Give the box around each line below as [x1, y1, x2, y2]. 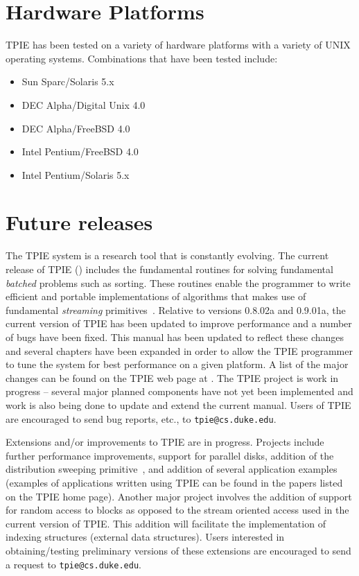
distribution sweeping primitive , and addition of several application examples [6, 462, 338, 476]
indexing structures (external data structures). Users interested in [6, 530, 285, 544]
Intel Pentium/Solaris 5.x [21, 167, 130, 182]
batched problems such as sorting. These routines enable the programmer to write [6, 275, 351, 290]
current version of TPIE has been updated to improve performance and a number [6, 316, 352, 331]
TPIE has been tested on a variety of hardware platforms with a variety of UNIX [6, 37, 351, 52]
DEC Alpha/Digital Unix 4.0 [21, 97, 146, 112]
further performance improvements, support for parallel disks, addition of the [6, 448, 334, 462]
